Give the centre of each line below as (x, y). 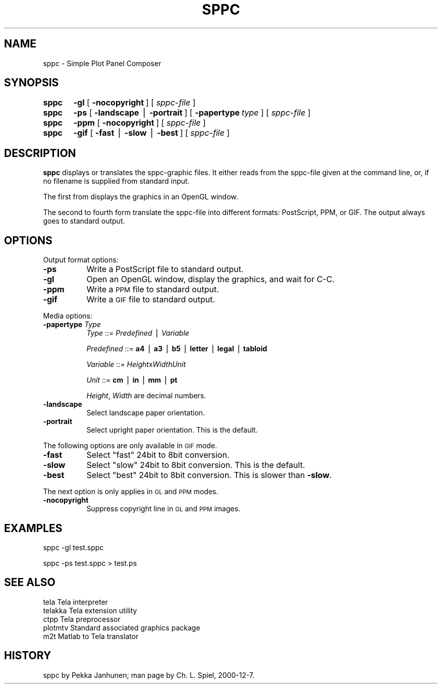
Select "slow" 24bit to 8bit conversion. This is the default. (196, 465)
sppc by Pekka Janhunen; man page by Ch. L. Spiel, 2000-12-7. (149, 675)
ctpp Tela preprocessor (82, 619)
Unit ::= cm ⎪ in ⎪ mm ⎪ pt (132, 380)
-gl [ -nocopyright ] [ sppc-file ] (134, 103)
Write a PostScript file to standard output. (165, 269)
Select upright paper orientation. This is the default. (172, 430)
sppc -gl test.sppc (73, 547)
